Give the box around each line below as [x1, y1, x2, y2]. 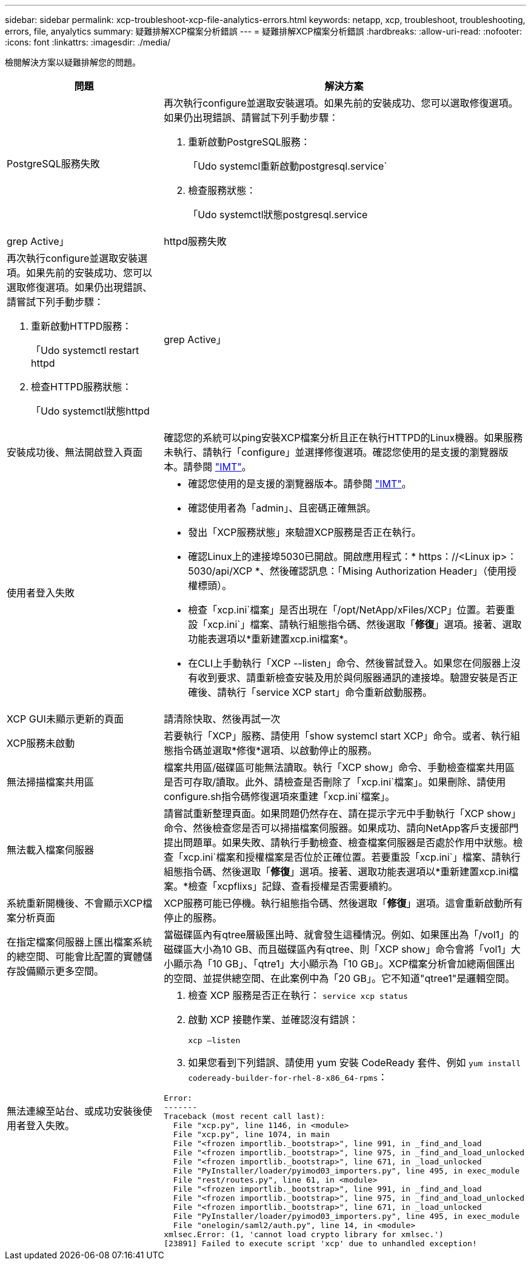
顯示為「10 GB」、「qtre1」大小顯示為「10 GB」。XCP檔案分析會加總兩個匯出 [173, 958, 515, 970]
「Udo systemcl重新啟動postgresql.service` [188, 160, 387, 172]
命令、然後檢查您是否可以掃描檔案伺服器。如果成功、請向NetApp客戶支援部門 [164, 822, 519, 834]
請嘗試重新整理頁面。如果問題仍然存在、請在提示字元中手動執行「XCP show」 [164, 807, 521, 819]
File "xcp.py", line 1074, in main [173, 1130, 330, 1139]
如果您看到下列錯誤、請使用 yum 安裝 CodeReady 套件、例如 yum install [188, 1056, 521, 1069]
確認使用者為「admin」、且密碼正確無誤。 [188, 502, 376, 514]
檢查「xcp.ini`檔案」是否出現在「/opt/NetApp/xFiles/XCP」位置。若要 [188, 604, 506, 616]
